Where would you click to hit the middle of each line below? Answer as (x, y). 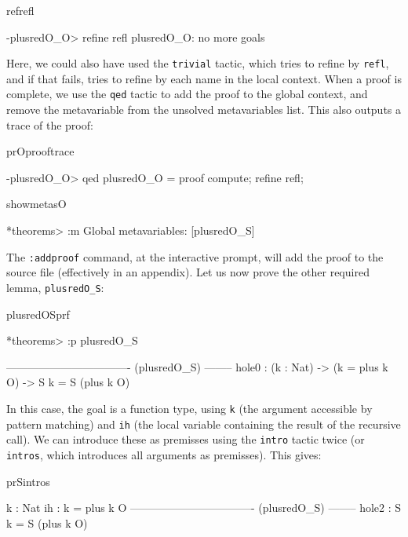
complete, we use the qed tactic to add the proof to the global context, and (187, 94)
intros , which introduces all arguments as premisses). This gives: (164, 454)
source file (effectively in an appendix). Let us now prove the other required (188, 272)
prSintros (28, 481)
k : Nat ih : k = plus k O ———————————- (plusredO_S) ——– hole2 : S (204, 508)
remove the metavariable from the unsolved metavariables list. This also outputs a (204, 110)
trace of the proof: (50, 124)
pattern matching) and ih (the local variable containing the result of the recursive (204, 424)
